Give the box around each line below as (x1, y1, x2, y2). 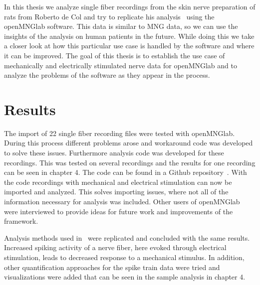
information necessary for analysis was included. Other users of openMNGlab (4, 196, 240, 207)
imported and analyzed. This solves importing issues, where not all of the (4, 186, 229, 197)
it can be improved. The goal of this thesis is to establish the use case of (4, 50, 225, 60)
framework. (4, 216, 38, 226)
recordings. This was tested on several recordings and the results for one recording (4, 157, 256, 167)
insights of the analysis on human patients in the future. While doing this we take (4, 30, 255, 41)
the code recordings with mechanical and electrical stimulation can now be (4, 176, 232, 187)
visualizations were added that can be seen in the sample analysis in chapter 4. (4, 272, 246, 282)
